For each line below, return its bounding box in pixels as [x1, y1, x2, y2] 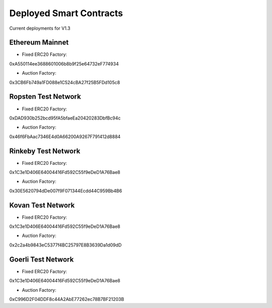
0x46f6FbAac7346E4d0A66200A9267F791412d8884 [9, 134, 121, 140]
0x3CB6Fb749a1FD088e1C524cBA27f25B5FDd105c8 [9, 79, 120, 85]
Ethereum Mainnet [9, 38, 69, 47]
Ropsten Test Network [9, 92, 81, 101]
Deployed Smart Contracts [9, 8, 123, 19]
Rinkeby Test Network [9, 147, 81, 155]
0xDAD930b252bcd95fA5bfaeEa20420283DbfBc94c [9, 115, 121, 121]
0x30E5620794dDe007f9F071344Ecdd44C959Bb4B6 [9, 188, 122, 194]
